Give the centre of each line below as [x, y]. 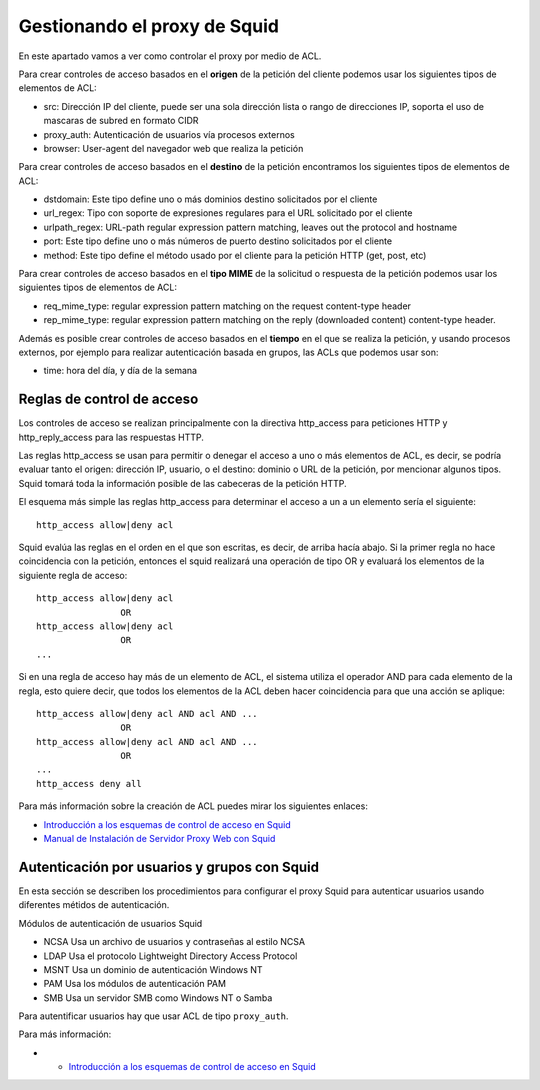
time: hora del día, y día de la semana [120, 371]
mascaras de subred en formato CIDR [121, 121]
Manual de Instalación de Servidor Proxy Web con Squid [159, 839]
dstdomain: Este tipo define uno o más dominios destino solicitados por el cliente [210, 199]
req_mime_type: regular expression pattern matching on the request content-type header [227, 306]
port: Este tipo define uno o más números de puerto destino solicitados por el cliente [218, 241]
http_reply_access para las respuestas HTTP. [111, 437]
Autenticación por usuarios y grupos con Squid [169, 866]
